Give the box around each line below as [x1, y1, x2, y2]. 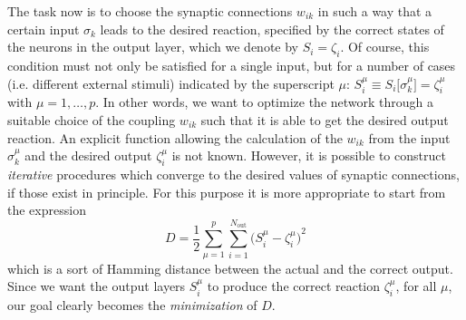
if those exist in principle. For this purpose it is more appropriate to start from [7, 182, 446, 201]
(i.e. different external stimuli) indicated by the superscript [7, 73, 335, 92]
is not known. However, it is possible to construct [171, 146, 446, 165]
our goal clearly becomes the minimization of [7, 295, 257, 314]
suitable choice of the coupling [7, 110, 176, 129]
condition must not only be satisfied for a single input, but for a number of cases [7, 55, 456, 74]
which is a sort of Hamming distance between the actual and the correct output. [7, 258, 453, 277]
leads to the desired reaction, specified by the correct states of [100, 19, 444, 38]
